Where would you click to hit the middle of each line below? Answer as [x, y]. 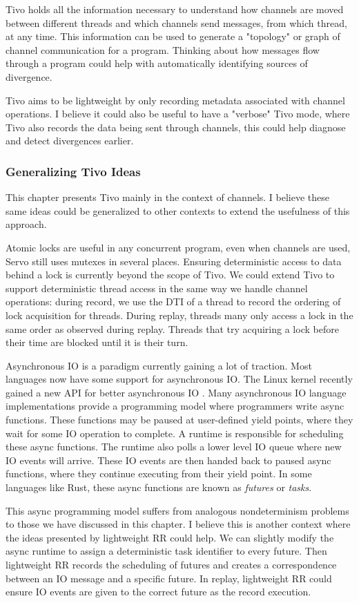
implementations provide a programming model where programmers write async [175, 406]
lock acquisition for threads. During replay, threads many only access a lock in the [179, 315]
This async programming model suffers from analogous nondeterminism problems [177, 510]
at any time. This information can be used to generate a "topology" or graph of [173, 36]
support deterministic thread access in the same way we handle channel [157, 288]
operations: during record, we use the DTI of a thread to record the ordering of [173, 301]
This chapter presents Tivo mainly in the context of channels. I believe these [168, 197]
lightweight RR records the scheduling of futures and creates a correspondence [171, 564]
